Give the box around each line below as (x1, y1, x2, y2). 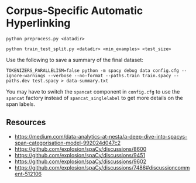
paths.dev (6, 78, 30, 84)
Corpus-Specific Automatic (6, 4, 143, 18)
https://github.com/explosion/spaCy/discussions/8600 (14, 145, 147, 153)
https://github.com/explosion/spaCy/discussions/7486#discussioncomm (14, 164, 190, 171)
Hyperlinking (6, 16, 71, 30)
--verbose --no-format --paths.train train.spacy (47, 72, 171, 78)
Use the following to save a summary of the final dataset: (6, 56, 143, 63)
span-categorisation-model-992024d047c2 (14, 139, 121, 146)
